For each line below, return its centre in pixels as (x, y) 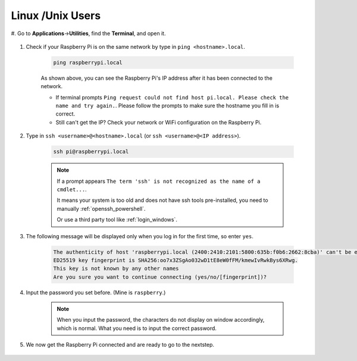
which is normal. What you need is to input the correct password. (137, 328)
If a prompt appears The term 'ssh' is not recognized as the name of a (159, 181)
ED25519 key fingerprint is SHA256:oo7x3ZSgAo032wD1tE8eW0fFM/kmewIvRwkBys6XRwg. (176, 260)
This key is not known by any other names (116, 269)
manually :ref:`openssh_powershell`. (101, 208)
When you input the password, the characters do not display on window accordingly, (161, 320)
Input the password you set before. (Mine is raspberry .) (96, 292)
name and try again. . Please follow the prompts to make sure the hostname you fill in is (167, 106)
